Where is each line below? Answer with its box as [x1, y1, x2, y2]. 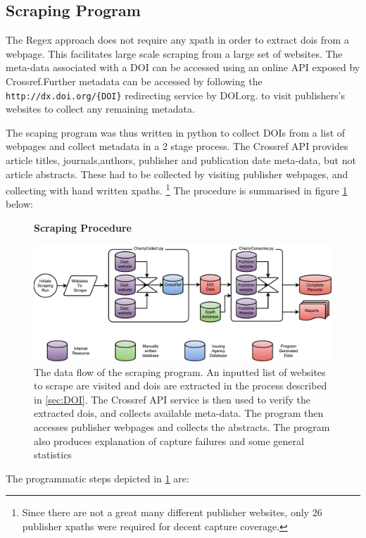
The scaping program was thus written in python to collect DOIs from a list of [6, 125, 346, 139]
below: [6, 196, 33, 211]
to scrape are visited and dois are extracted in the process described [34, 378, 327, 393]
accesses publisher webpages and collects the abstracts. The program [34, 420, 330, 434]
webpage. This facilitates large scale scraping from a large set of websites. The [6, 46, 343, 61]
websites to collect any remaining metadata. [6, 101, 195, 116]
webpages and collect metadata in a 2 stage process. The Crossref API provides [6, 139, 348, 154]
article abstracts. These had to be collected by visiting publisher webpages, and [6, 166, 348, 181]
